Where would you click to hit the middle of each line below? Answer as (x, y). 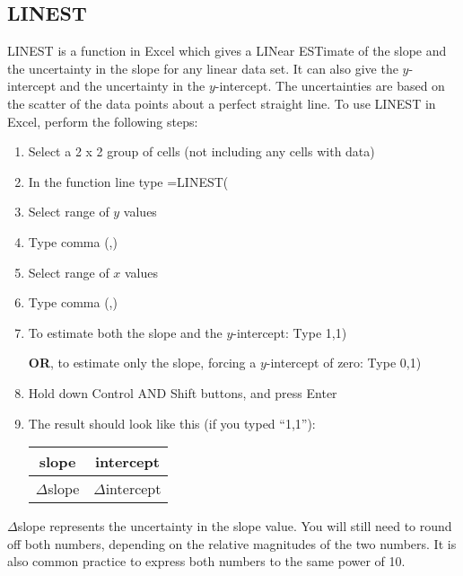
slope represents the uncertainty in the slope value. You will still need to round (235, 526)
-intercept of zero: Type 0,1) (344, 363)
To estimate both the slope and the (125, 332)
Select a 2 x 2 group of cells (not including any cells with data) (201, 151)
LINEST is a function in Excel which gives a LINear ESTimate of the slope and (227, 51)
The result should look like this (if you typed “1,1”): (172, 423)
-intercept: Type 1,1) (290, 332)
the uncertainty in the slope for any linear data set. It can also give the (203, 68)
